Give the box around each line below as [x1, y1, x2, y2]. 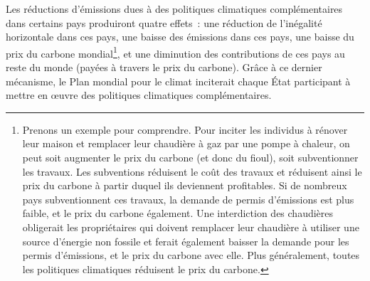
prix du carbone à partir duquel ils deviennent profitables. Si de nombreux [22, 178, 347, 193]
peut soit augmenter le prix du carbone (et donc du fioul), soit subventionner [22, 150, 359, 164]
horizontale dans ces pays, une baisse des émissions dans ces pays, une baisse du [6, 29, 354, 44]
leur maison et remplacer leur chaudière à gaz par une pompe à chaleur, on [22, 136, 350, 151]
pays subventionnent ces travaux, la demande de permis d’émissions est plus [22, 191, 354, 206]
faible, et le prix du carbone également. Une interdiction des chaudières [22, 206, 334, 221]
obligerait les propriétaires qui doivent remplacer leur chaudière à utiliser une [22, 219, 359, 234]
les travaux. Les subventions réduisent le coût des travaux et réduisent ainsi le [22, 164, 362, 179]
